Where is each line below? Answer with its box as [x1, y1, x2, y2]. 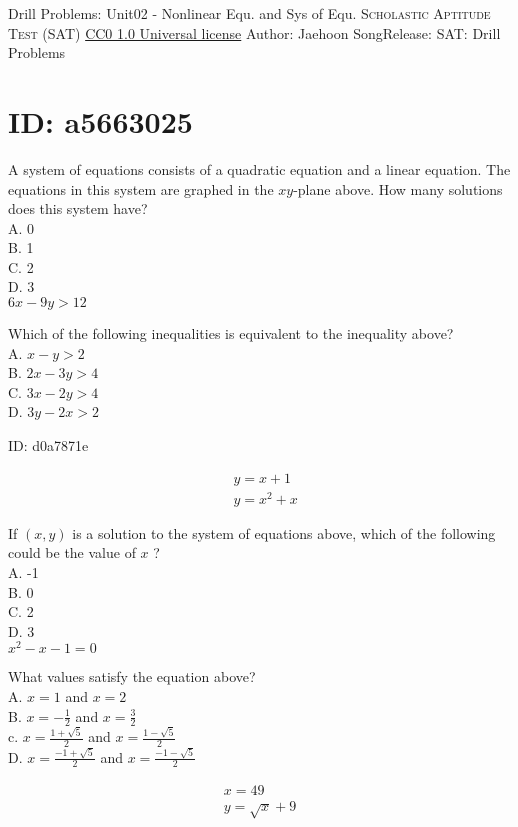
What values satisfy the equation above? [8, 666, 256, 687]
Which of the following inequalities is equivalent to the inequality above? [8, 323, 454, 344]
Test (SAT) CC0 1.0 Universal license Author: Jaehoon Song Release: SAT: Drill [8, 22, 501, 43]
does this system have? [8, 198, 148, 219]
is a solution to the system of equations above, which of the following [72, 522, 496, 543]
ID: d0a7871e [8, 435, 89, 456]
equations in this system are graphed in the [8, 178, 274, 199]
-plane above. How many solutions [293, 178, 503, 199]
